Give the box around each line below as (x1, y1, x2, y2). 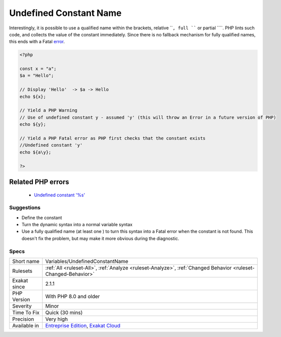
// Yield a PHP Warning (19, 107, 78, 113)
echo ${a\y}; (19, 149, 52, 155)
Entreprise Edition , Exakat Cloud (45, 322, 121, 329)
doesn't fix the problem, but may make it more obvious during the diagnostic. (21, 235, 180, 241)
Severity (12, 303, 32, 310)
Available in (12, 322, 39, 329)
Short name (12, 258, 40, 265)
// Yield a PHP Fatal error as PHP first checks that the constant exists (19, 136, 206, 141)
